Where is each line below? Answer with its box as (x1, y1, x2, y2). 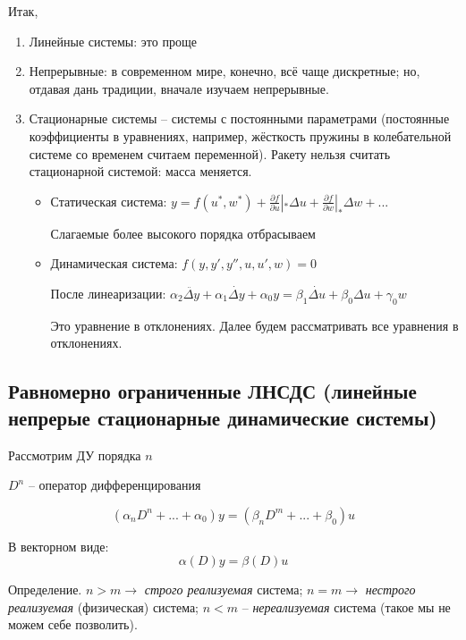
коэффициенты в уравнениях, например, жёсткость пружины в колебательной (29, 126, 452, 145)
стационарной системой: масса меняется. (29, 162, 252, 181)
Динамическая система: (50, 254, 178, 273)
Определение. (8, 580, 82, 599)
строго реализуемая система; (144, 580, 303, 599)
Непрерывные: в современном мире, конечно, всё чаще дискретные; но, (29, 62, 420, 80)
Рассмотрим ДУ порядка (8, 445, 141, 464)
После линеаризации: (50, 283, 166, 302)
